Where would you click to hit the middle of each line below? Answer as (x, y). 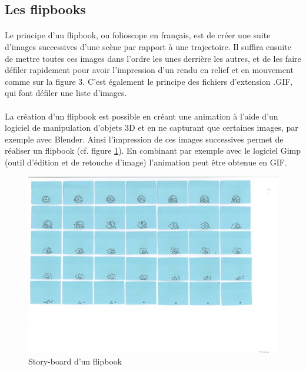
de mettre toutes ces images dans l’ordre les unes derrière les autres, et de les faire (153, 58)
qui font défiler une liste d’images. (66, 93)
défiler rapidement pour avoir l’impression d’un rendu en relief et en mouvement (149, 70)
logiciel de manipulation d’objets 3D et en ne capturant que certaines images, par (152, 127)
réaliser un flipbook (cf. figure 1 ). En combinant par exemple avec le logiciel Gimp (153, 150)
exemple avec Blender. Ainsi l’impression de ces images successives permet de (144, 139)
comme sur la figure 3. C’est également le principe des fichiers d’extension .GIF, (149, 81)
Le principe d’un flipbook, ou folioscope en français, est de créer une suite (138, 35)
